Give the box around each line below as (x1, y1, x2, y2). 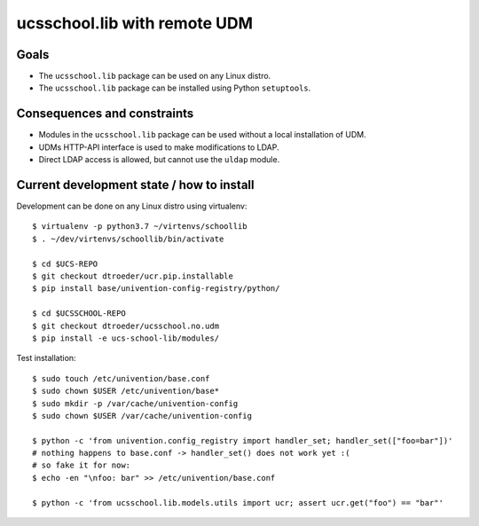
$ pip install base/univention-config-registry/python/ (32, 284, 280, 294)
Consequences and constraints (16, 106, 194, 122)
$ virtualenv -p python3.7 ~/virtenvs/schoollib (32, 222, 247, 232)
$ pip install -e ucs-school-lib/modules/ (32, 333, 220, 343)
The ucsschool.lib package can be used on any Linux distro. (38, 71, 271, 82)
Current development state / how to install (16, 177, 255, 192)
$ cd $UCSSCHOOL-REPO (32, 309, 126, 318)
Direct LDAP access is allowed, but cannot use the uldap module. (38, 154, 280, 165)
